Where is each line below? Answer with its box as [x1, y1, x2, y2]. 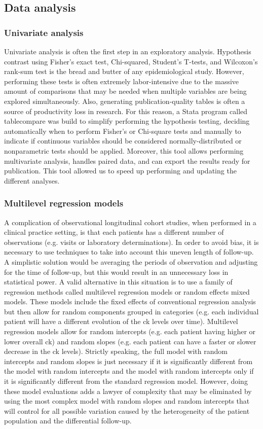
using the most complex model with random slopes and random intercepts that [4, 396, 250, 406]
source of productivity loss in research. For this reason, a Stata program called [4, 105, 248, 116]
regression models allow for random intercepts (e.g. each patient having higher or [4, 326, 256, 337]
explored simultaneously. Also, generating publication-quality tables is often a [4, 95, 245, 106]
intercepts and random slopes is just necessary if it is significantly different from [4, 355, 253, 366]
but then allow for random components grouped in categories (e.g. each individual [4, 306, 259, 316]
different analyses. [4, 175, 60, 186]
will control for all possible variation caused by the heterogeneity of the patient [4, 405, 250, 416]
